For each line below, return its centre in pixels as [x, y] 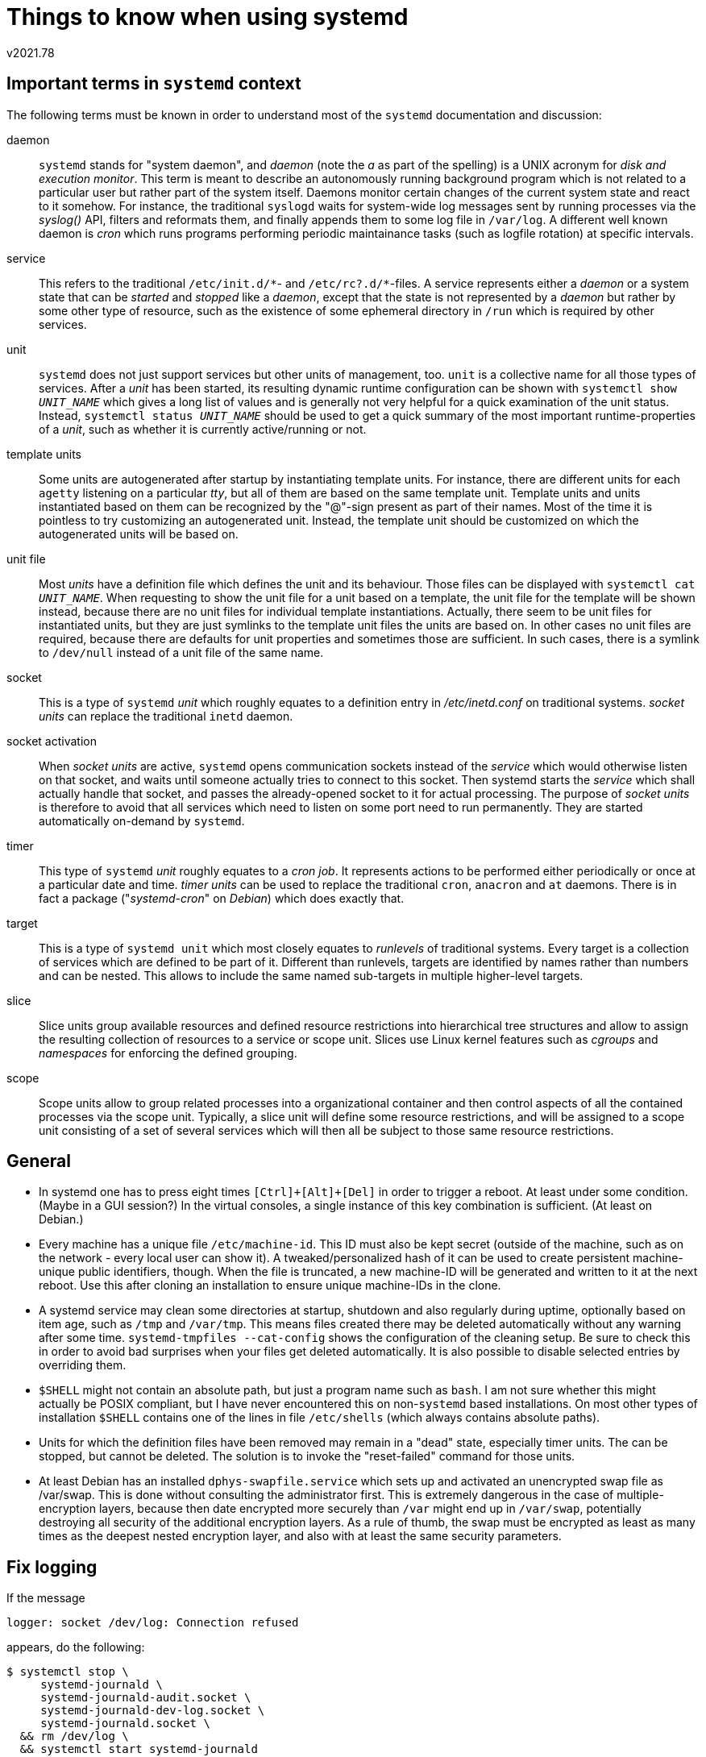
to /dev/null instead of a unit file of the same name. [181, 652]
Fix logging [52, 1567]
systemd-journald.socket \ [125, 1724]
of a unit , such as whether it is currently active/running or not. [203, 429]
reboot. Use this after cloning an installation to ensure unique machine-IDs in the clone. [270, 1286]
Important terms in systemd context [154, 84]
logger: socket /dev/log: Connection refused [153, 1623]
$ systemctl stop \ [68, 1672]
